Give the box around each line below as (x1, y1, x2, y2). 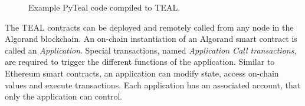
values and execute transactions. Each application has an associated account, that (5, 78, 301, 91)
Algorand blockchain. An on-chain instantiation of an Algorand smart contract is (5, 32, 297, 45)
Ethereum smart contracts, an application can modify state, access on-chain (5, 67, 279, 79)
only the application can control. (5, 90, 123, 102)
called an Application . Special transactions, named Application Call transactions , (5, 44, 297, 56)
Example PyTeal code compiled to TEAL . (28, 1, 181, 13)
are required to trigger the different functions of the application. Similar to (5, 55, 275, 68)
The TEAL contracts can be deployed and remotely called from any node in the (5, 21, 294, 33)
